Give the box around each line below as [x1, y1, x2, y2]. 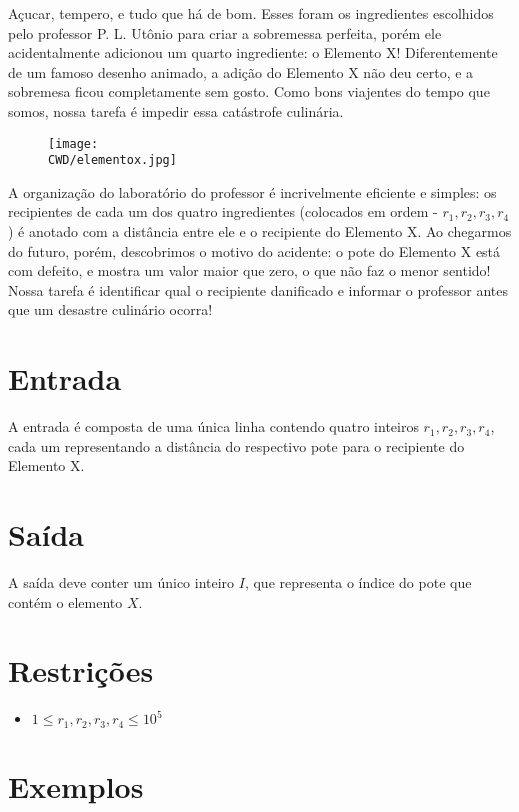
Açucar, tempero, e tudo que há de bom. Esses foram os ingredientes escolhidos [8, 3, 494, 23]
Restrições [8, 650, 154, 691]
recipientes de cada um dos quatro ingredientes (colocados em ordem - [8, 201, 438, 222]
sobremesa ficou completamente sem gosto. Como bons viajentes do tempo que [8, 81, 490, 102]
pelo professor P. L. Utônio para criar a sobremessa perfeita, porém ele [8, 22, 442, 43]
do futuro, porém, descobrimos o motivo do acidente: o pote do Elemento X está [8, 240, 501, 261]
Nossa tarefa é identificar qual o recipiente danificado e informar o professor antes [8, 279, 508, 300]
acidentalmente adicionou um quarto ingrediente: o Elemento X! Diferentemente [8, 42, 498, 63]
